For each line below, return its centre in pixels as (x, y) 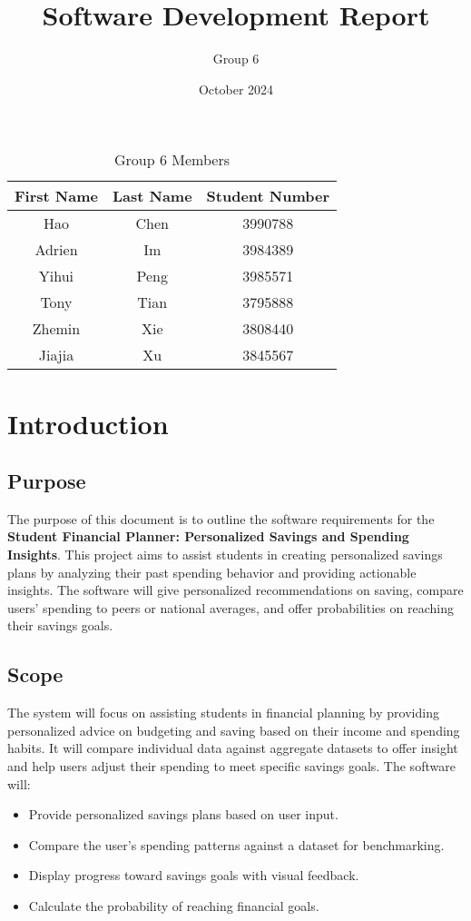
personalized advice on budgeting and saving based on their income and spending (234, 730)
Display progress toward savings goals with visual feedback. (194, 875)
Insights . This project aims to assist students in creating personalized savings (225, 555)
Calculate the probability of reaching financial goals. (174, 906)
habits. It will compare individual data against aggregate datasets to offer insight (233, 748)
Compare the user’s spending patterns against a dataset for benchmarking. (236, 844)
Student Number (268, 196)
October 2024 (236, 89)
